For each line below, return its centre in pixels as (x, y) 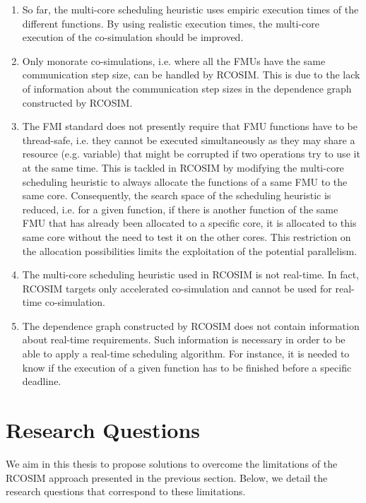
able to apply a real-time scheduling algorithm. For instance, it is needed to (186, 354)
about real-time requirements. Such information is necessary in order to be (184, 339)
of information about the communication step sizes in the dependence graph (187, 88)
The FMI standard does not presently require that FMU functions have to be (190, 126)
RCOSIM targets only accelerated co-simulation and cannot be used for (177, 288)
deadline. (42, 381)
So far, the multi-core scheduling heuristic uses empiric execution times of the (190, 9)
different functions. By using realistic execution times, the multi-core (171, 23)
